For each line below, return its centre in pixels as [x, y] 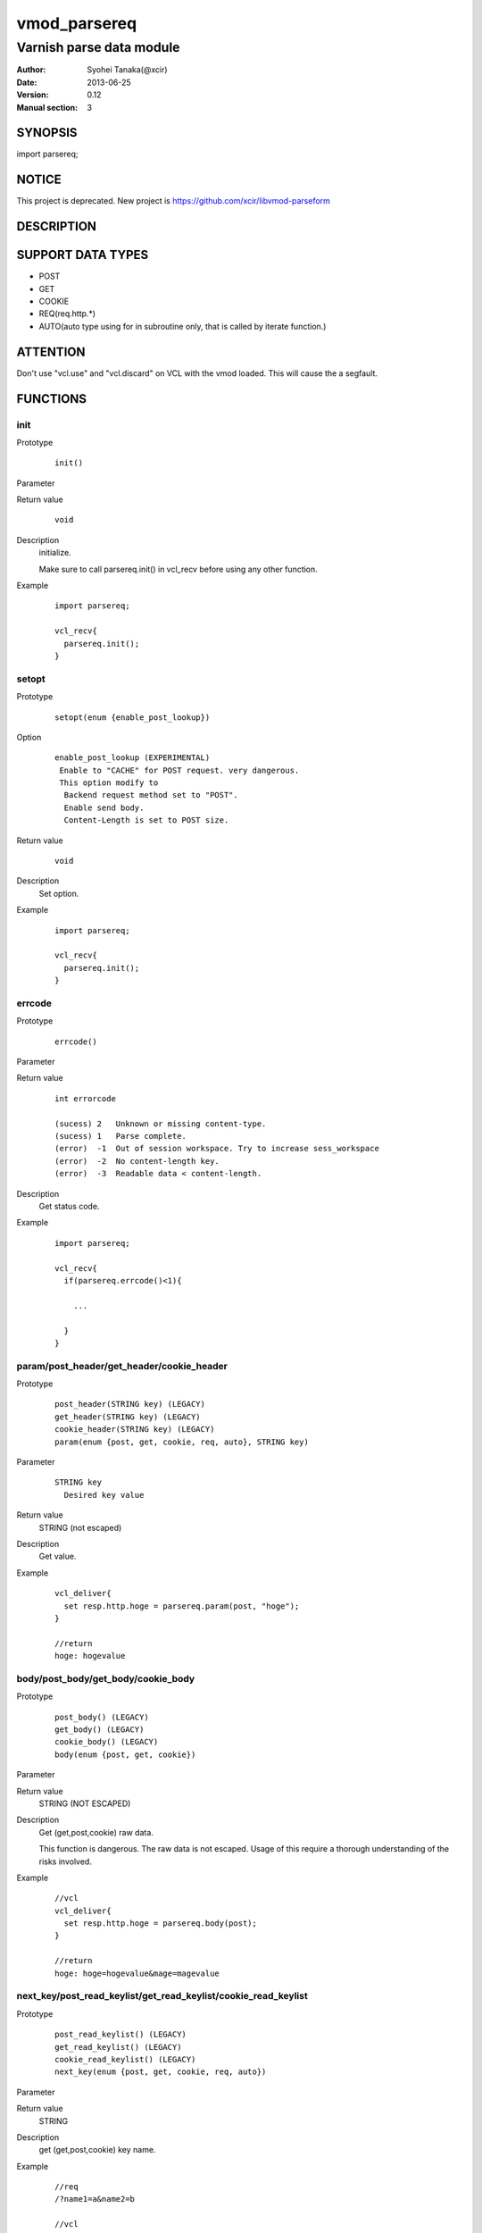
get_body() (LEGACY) [100, 1730]
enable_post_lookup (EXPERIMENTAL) [133, 758]
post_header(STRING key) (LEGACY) [130, 1404]
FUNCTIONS [52, 399]
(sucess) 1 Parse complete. [121, 1136]
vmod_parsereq [77, 23]
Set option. [59, 893]
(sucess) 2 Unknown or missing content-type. [161, 1124]
